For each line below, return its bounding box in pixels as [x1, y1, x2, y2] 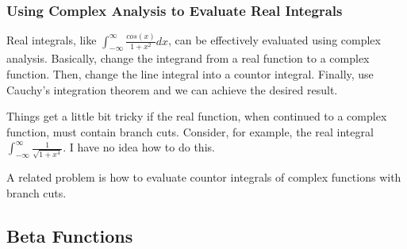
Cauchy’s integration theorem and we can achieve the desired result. [6, 81, 338, 98]
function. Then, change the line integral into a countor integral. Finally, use [6, 65, 374, 82]
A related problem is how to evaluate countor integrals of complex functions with [6, 169, 401, 185]
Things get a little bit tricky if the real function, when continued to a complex [6, 108, 387, 125]
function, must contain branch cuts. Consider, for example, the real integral [6, 123, 374, 140]
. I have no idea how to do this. [63, 139, 215, 155]
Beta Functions [6, 223, 133, 247]
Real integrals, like [6, 32, 97, 48]
